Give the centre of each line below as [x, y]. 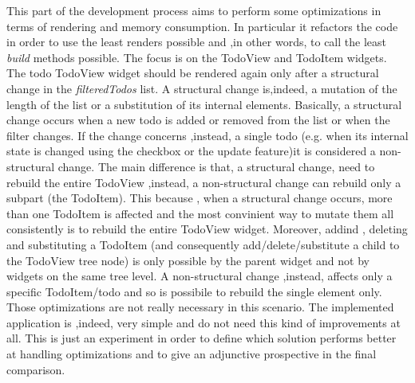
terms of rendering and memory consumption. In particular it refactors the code [202, 26]
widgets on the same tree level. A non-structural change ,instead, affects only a [200, 276]
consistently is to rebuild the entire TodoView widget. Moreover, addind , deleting [207, 229]
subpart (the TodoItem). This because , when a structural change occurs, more [200, 198]
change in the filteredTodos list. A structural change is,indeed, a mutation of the [202, 88]
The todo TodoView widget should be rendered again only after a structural [193, 73]
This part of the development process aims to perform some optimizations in [194, 10]
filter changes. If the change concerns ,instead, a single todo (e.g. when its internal [207, 135]
